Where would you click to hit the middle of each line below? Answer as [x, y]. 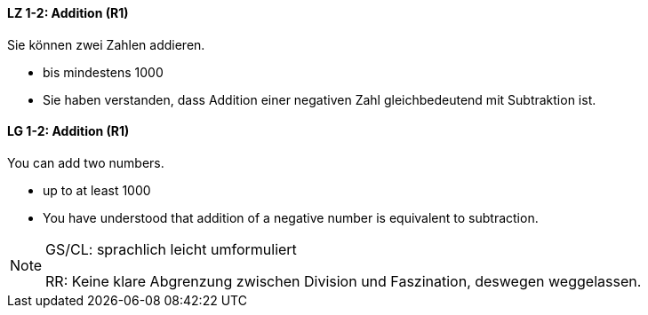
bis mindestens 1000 [103, 72]
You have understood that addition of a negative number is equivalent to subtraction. [291, 217]
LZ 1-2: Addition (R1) [68, 13]
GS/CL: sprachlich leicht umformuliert [171, 249]
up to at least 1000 [97, 190]
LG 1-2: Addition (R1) [68, 131]
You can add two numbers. [86, 162]
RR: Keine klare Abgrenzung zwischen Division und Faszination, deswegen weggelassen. [344, 281]
